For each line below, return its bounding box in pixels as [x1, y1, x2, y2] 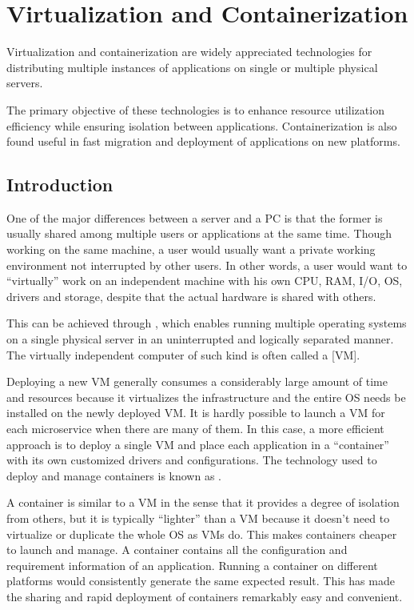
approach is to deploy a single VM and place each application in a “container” [6, 435, 389, 452]
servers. [6, 74, 43, 91]
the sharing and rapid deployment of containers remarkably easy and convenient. [6, 588, 403, 604]
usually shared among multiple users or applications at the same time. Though [6, 225, 392, 242]
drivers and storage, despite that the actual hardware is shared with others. [6, 287, 376, 304]
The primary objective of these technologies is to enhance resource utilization [6, 101, 384, 118]
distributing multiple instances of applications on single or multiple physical [6, 58, 378, 75]
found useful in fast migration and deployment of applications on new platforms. [6, 133, 400, 150]
